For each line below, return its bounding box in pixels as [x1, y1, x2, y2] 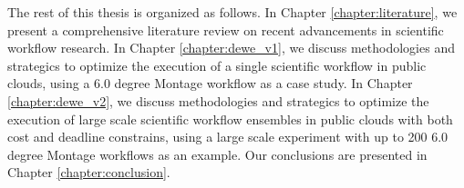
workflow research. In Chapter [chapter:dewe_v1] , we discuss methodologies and [7, 38, 455, 57]
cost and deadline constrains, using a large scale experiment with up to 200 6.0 [7, 127, 449, 146]
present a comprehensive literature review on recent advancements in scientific [7, 20, 444, 39]
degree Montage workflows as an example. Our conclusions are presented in [7, 144, 428, 163]
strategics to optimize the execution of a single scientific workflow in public [7, 55, 427, 74]
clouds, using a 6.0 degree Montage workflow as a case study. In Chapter [7, 74, 413, 93]
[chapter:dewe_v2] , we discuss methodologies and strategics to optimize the [7, 91, 429, 110]
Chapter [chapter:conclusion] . [7, 163, 170, 182]
